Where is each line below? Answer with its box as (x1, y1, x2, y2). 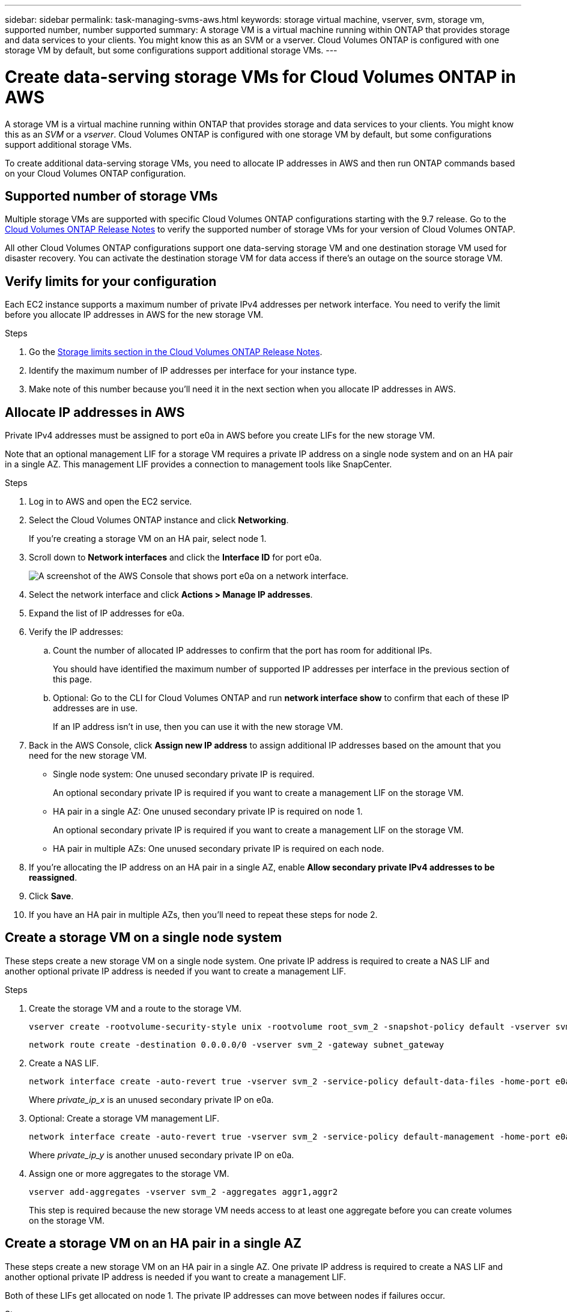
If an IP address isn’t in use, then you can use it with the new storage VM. (53, 721, 343, 732)
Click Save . (29, 891, 74, 902)
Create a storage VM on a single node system (5, 930, 282, 946)
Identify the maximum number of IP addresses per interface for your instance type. (29, 365, 357, 376)
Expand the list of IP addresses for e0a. (29, 608, 184, 619)
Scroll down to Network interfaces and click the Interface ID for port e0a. (29, 552, 322, 563)
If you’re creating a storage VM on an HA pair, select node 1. (29, 533, 267, 544)
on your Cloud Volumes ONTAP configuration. (5, 168, 186, 178)
